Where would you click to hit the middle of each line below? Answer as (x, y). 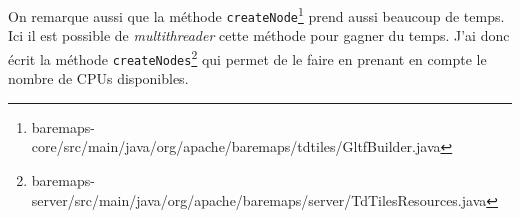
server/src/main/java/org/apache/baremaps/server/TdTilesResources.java (259, 199)
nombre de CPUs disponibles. (98, 78)
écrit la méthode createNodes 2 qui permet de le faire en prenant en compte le (247, 57)
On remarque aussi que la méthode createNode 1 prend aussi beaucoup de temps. (256, 14)
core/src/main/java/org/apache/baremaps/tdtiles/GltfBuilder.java (236, 146)
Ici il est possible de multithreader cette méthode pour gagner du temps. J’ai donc (259, 35)
